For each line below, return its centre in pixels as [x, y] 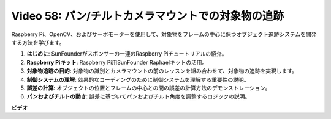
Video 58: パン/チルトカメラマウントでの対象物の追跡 [148, 16]
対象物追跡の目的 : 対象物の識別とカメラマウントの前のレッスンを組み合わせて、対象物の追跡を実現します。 [162, 71]
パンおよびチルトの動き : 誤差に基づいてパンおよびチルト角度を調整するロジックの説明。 [139, 96]
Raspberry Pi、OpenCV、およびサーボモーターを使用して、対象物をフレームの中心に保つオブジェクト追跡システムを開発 [164, 34]
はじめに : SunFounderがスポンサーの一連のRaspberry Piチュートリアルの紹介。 [127, 54]
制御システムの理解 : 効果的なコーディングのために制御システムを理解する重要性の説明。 [138, 79]
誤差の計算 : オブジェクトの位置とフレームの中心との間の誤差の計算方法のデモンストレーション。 [149, 88]
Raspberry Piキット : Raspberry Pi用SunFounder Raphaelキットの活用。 [117, 62]
